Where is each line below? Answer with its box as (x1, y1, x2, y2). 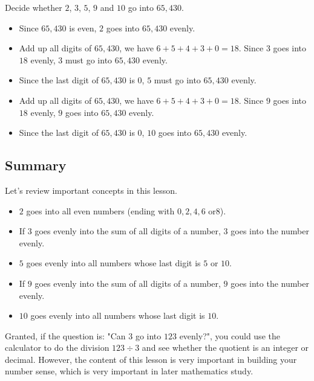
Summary (5, 156, 67, 174)
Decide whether (5, 1, 62, 13)
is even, (69, 21, 97, 34)
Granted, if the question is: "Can (5, 329, 126, 342)
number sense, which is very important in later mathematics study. (5, 365, 253, 377)
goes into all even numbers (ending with (26, 204, 175, 217)
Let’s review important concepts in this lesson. (5, 184, 177, 196)
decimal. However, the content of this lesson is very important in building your (5, 353, 297, 365)
